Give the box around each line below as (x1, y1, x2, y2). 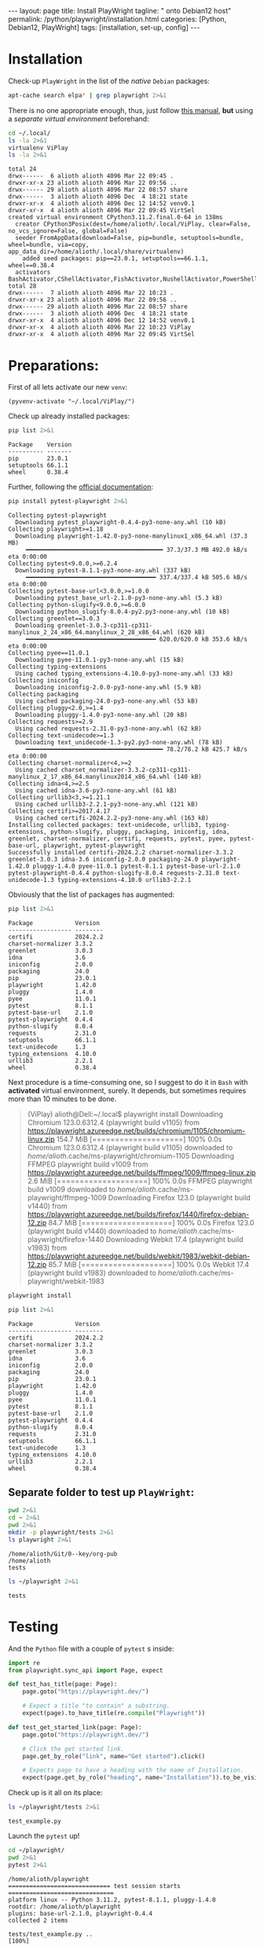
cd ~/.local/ (8, 129, 51, 137)
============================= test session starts (8, 1882, 181, 1890)
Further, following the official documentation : (8, 482, 153, 492)
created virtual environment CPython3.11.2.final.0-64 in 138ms (8, 214, 223, 222)
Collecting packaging (8, 690, 79, 698)
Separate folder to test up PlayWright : (8, 1486, 195, 1499)
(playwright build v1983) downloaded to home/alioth (27, 1268, 197, 1277)
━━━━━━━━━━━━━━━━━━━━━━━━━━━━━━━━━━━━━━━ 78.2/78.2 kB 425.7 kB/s (25, 745, 247, 753)
